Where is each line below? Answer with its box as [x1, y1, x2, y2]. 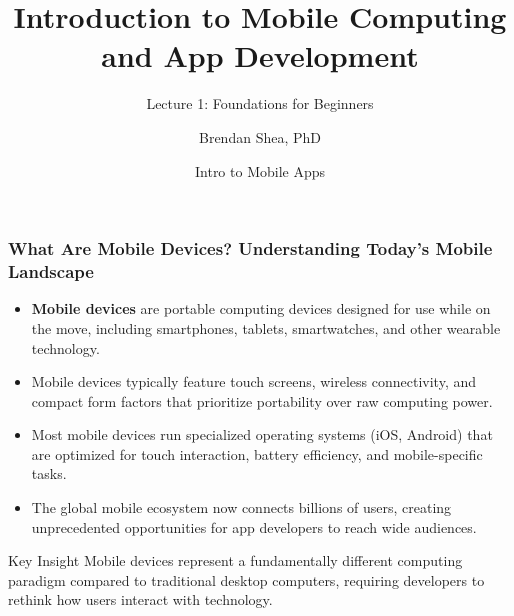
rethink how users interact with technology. [8, 589, 273, 610]
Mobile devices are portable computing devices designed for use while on [31, 298, 491, 319]
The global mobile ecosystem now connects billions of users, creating [31, 497, 452, 518]
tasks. [31, 463, 67, 484]
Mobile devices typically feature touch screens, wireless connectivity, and [31, 371, 477, 392]
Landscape [8, 259, 94, 284]
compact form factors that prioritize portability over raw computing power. [31, 390, 493, 411]
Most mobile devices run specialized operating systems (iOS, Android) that [31, 424, 493, 445]
